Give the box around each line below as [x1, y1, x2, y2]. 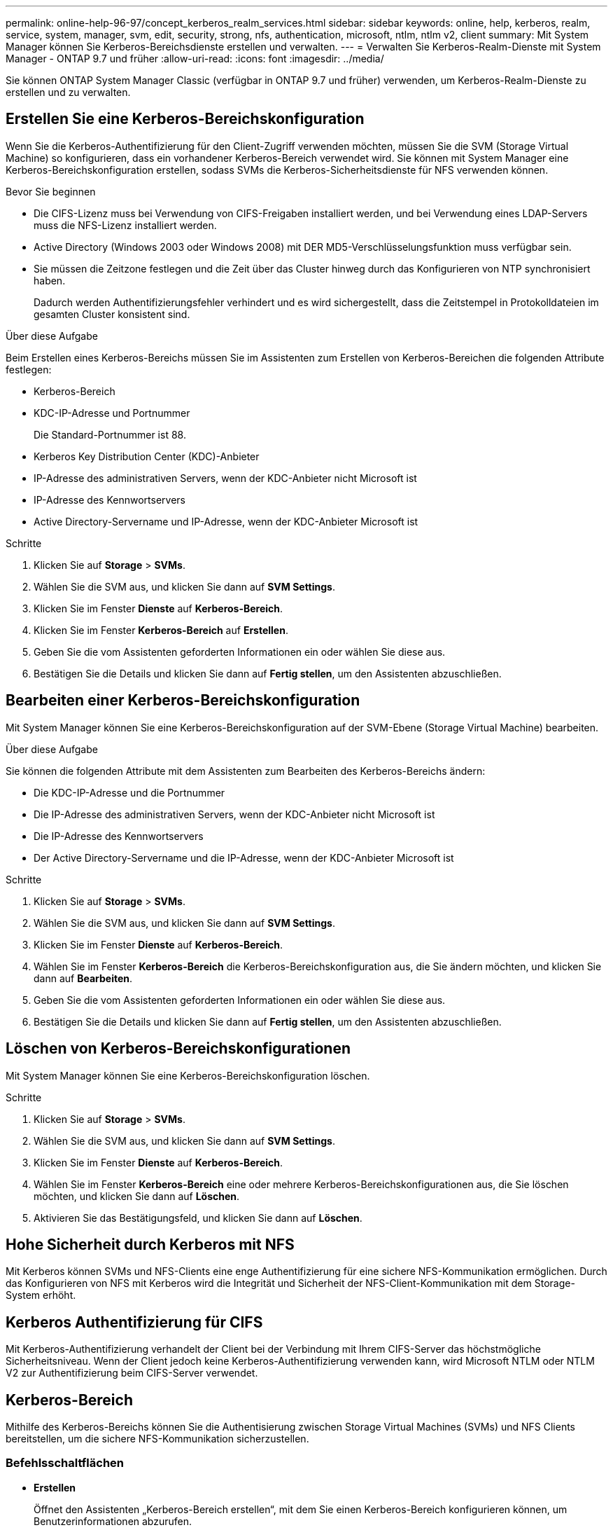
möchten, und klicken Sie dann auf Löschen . [34, 1190, 240, 1202]
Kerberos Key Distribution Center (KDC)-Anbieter [34, 450, 260, 462]
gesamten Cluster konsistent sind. [34, 308, 190, 320]
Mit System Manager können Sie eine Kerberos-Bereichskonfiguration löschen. [6, 1069, 370, 1082]
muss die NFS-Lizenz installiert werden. [34, 219, 217, 231]
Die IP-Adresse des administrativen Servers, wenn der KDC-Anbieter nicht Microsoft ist [34, 808, 435, 820]
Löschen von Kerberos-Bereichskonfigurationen [6, 1040, 351, 1058]
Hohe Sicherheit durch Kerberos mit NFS [6, 1235, 295, 1253]
